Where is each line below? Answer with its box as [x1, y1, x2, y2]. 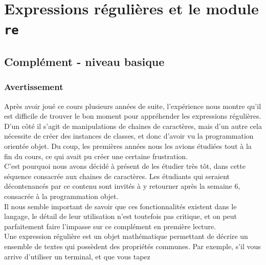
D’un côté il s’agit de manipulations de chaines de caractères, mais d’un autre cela [4, 120, 262, 131]
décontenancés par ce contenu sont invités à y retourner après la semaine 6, [4, 181, 240, 191]
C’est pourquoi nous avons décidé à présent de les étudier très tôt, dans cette [4, 161, 246, 171]
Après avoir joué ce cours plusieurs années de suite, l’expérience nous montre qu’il [4, 100, 261, 111]
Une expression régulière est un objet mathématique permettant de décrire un [4, 231, 248, 241]
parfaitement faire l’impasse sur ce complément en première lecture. [4, 220, 216, 231]
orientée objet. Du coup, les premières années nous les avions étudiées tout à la [4, 141, 252, 151]
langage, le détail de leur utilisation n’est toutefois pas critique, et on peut [4, 211, 237, 222]
